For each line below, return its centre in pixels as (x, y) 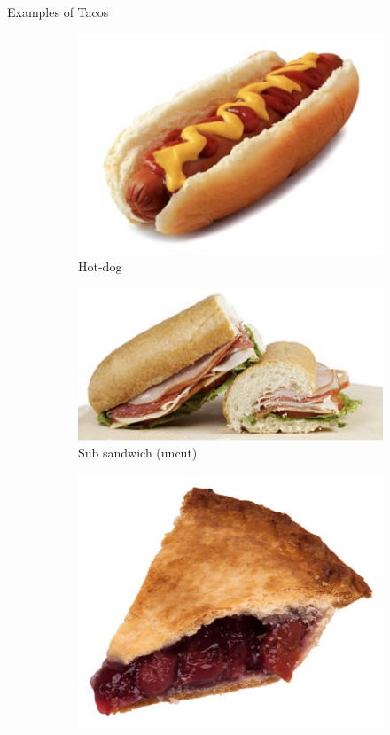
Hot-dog (100, 266)
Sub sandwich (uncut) (138, 453)
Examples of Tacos (58, 12)
